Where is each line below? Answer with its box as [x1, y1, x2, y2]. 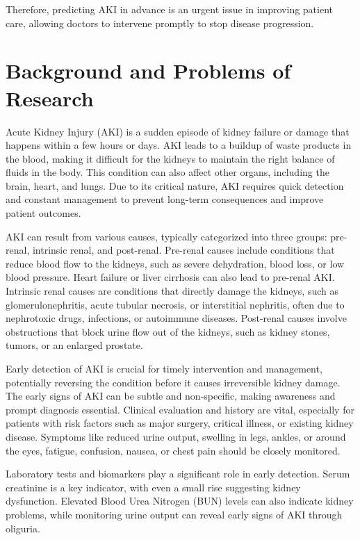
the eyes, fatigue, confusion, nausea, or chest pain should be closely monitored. [6, 443, 341, 457]
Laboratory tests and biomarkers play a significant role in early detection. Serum [6, 466, 350, 481]
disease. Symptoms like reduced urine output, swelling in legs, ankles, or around [6, 429, 346, 443]
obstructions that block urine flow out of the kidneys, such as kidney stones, [6, 324, 330, 338]
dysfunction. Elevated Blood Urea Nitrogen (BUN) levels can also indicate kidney [6, 493, 354, 508]
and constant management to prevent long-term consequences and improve [6, 192, 324, 206]
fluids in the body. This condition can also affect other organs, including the [6, 165, 329, 179]
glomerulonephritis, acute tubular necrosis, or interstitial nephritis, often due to [6, 297, 345, 311]
